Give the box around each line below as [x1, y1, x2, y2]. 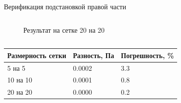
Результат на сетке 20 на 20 [23, 24, 105, 35]
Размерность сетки [7, 50, 67, 60]
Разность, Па [73, 50, 114, 60]
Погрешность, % [121, 50, 174, 60]
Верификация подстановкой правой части [4, 1, 127, 11]
